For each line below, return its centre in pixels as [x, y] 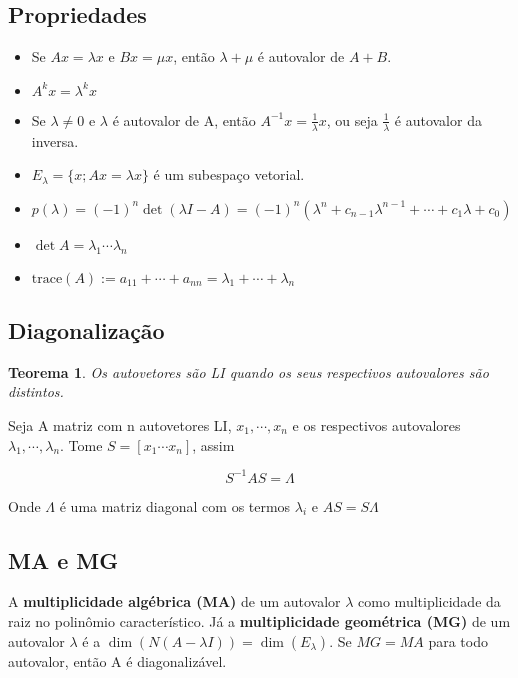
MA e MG [63, 559]
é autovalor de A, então [184, 119]
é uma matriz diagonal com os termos [175, 505]
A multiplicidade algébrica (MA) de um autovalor [174, 601]
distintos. [36, 391]
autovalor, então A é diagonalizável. [117, 660]
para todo [458, 640]
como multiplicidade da [429, 601]
